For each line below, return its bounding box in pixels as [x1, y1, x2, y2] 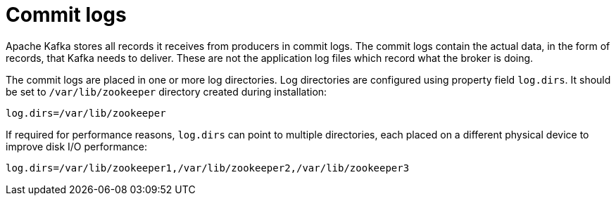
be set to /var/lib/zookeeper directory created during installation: [6, 85, 327, 98]
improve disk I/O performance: [6, 140, 147, 153]
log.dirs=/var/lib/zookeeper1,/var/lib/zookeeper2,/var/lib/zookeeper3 [6, 162, 410, 174]
